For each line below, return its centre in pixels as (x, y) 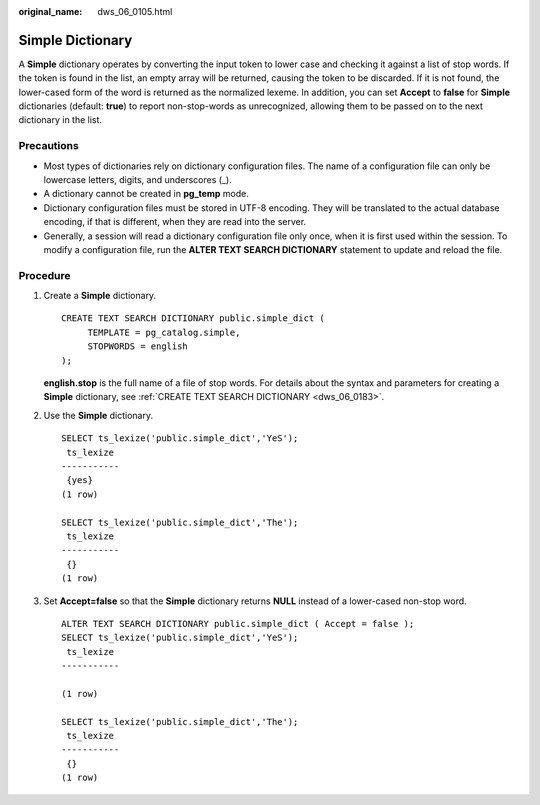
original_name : (50, 11)
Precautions (48, 146)
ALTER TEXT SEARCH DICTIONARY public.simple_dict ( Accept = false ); (238, 623)
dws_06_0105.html (135, 11)
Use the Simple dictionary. (98, 415)
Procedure (44, 275)
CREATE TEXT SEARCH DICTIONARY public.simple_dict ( (193, 318)
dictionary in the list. (60, 120)
